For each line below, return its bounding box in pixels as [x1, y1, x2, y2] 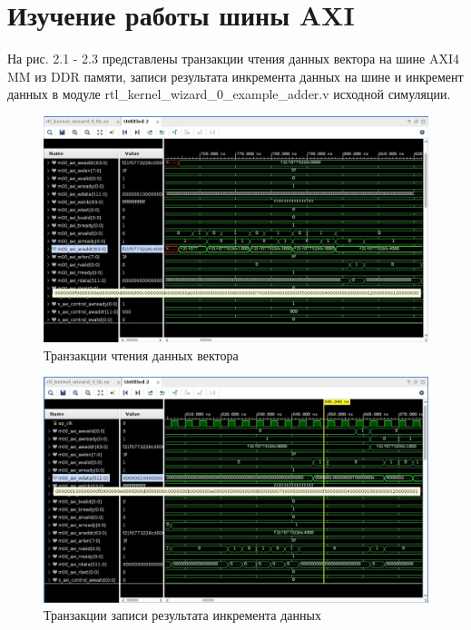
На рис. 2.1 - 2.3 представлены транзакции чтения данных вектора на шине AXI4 [7, 49, 459, 68]
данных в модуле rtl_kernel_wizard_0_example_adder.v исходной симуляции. [7, 84, 451, 103]
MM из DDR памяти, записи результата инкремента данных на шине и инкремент [7, 66, 464, 85]
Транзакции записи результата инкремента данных [44, 605, 321, 625]
